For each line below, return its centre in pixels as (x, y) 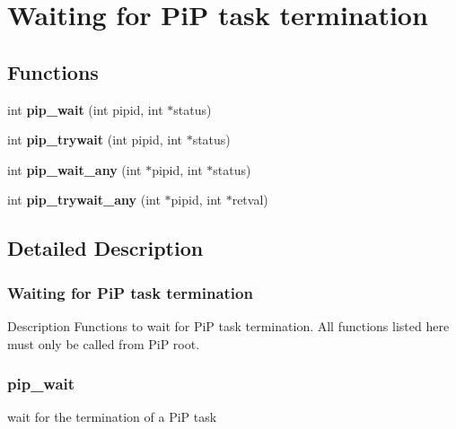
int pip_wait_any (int (75, 169)
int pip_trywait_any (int (84, 200)
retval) (250, 200)
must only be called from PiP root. (104, 343)
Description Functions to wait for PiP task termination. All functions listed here (228, 325)
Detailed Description (105, 248)
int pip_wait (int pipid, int (85, 109)
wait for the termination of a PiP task (112, 417)
